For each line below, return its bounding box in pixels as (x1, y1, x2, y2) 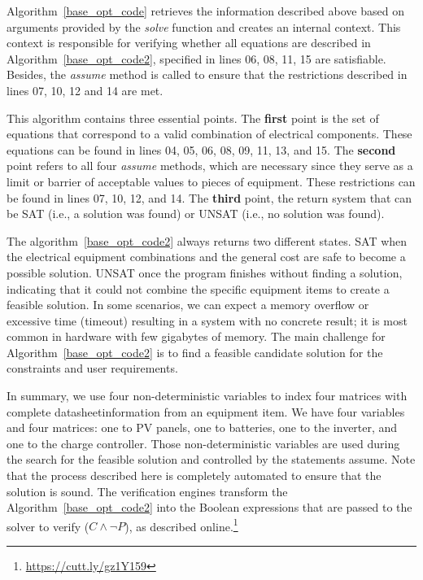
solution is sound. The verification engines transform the (7, 482, 288, 499)
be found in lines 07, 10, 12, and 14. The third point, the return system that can (7, 189, 412, 206)
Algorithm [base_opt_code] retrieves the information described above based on (7, 2, 404, 19)
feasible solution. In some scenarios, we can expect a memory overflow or (7, 296, 369, 313)
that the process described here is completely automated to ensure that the (7, 467, 382, 484)
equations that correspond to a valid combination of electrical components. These (7, 125, 412, 142)
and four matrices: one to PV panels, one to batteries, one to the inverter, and (7, 419, 398, 436)
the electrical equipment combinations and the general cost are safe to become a (7, 248, 406, 265)
